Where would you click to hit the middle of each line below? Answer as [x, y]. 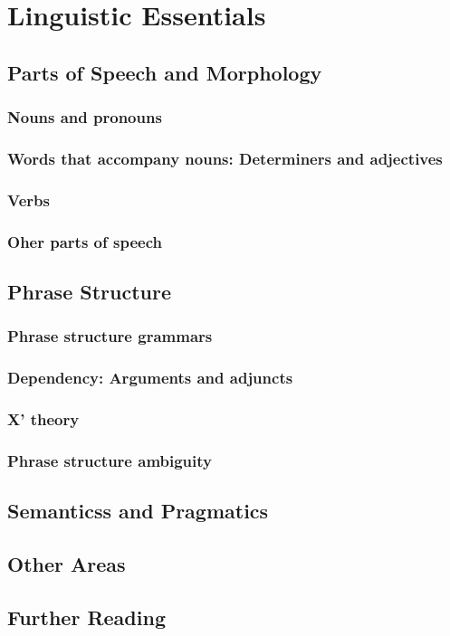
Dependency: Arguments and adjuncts [150, 378]
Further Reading [86, 617]
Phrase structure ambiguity [110, 460]
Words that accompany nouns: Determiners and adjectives [225, 158]
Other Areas [67, 563]
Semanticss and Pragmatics [138, 511]
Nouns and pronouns [85, 117]
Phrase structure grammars [110, 336]
